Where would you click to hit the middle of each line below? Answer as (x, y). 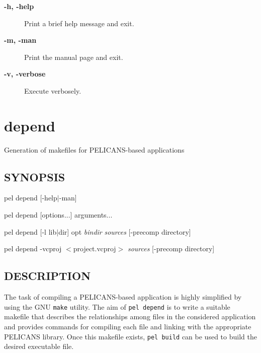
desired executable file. (39, 346)
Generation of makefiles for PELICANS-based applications (94, 149)
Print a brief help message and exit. (79, 23)
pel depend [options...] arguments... (58, 215)
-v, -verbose (25, 74)
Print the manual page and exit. (74, 57)
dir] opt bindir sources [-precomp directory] (125, 231)
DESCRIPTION (48, 276)
